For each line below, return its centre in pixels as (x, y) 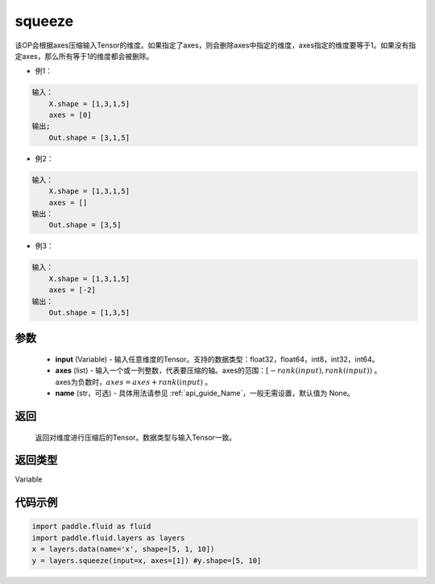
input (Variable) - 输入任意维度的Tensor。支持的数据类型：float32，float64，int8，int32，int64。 (217, 359)
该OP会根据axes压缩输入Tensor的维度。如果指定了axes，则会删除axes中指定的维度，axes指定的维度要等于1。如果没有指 (215, 45)
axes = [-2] (72, 290)
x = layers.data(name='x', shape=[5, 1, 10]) (123, 549)
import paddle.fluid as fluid (91, 527)
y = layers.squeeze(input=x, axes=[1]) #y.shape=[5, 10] (147, 560)
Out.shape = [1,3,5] (89, 312)
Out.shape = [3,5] (85, 225)
